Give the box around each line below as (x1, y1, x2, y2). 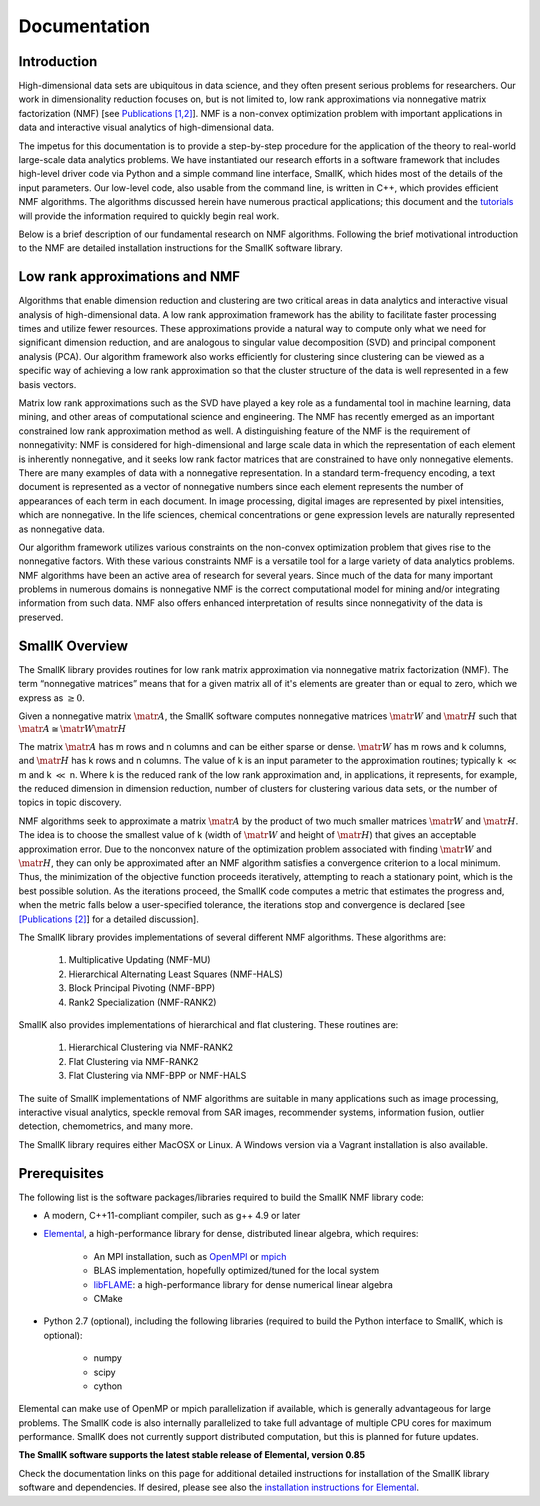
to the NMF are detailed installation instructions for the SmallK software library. (18, 242, 344, 254)
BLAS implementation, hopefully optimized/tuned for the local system (93, 1265, 380, 1277)
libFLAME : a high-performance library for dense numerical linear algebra (93, 1278, 394, 1290)
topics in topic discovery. (18, 796, 122, 809)
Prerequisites (18, 1165, 104, 1182)
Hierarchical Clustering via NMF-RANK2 (68, 1041, 234, 1054)
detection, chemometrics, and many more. (18, 1120, 194, 1132)
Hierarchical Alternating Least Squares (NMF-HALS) (68, 968, 284, 980)
